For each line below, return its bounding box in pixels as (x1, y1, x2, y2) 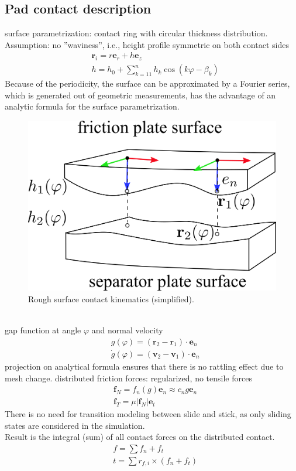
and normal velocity (91, 324, 163, 336)
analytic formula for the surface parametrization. (5, 100, 180, 112)
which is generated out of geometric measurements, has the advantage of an (5, 88, 276, 101)
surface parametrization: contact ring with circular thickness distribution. (5, 27, 268, 39)
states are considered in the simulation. (5, 419, 145, 431)
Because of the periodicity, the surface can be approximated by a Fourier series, (5, 77, 290, 90)
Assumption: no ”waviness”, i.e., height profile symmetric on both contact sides (5, 38, 289, 50)
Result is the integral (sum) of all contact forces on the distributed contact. (5, 431, 275, 443)
